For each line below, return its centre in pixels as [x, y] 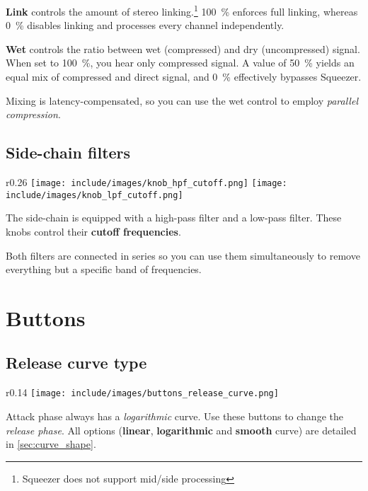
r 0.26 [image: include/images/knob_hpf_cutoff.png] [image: [146, 182]
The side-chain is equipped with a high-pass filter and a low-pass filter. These [174, 218]
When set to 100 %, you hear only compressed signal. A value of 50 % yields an [180, 63]
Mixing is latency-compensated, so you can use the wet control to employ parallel [182, 100]
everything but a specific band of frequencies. [104, 269]
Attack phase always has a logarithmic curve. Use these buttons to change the [174, 416]
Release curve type [76, 363]
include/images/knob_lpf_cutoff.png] [94, 195]
